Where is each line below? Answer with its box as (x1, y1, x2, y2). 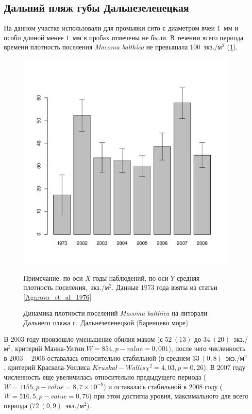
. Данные (112, 282, 139, 292)
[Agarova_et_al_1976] (23, 291, 92, 302)
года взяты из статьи (156, 282, 218, 292)
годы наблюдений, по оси (93, 272, 168, 283)
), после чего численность (168, 343, 246, 353)
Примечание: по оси (23, 272, 83, 283)
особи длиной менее (4, 32, 64, 42)
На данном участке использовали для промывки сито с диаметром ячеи (4, 23, 215, 33)
